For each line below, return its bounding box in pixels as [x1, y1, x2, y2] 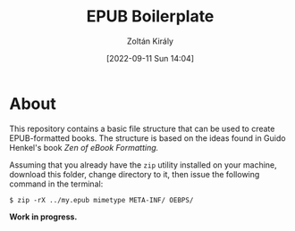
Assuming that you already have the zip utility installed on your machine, [9, 159, 277, 170]
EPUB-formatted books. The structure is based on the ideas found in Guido [9, 132, 286, 144]
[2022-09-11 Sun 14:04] [105, 53, 195, 63]
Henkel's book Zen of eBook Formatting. [9, 142, 159, 153]
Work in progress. [9, 211, 78, 222]
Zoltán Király [126, 36, 174, 46]
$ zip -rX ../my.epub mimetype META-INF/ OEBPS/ [9, 195, 194, 204]
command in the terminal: [9, 178, 104, 189]
